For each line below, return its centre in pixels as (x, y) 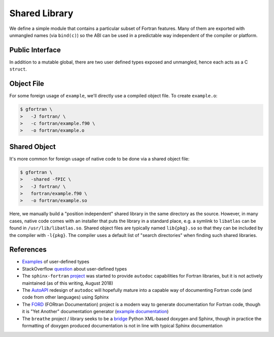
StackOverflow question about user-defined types (74, 268)
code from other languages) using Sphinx (65, 297)
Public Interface (35, 50)
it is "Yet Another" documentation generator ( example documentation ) (95, 312)
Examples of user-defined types (56, 262)
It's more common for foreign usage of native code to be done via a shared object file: (99, 159)
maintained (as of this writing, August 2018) (68, 283)
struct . (18, 69)
